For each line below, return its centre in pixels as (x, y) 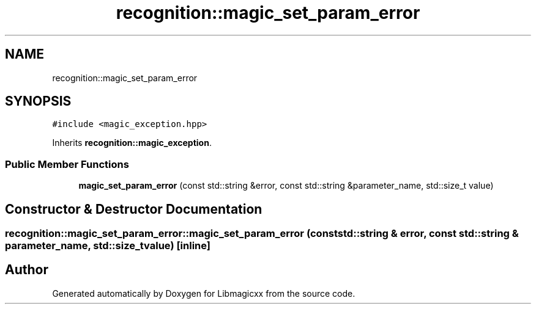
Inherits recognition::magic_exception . (132, 143)
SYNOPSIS (38, 101)
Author (27, 270)
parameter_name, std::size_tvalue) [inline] (108, 246)
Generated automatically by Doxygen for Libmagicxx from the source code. (204, 293)
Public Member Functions (67, 164)
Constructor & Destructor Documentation (134, 209)
